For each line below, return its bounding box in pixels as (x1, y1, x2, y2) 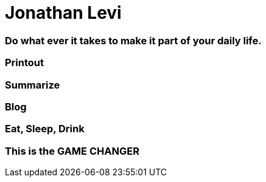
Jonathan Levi (5, 2, 122, 23)
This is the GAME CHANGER (5, 144, 139, 157)
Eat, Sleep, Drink (5, 123, 85, 135)
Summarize (5, 78, 60, 91)
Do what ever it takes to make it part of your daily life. (5, 34, 262, 47)
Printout (5, 56, 44, 69)
